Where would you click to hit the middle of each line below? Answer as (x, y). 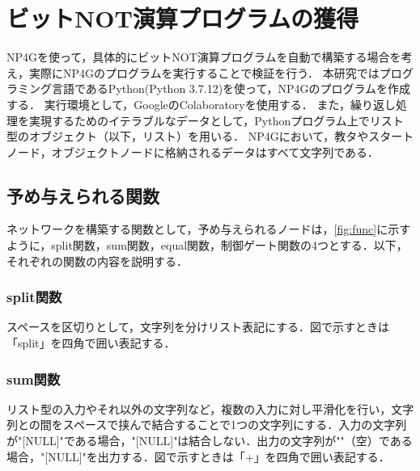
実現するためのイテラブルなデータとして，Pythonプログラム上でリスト (216, 120)
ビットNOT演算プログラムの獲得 (182, 18)
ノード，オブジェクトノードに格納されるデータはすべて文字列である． (193, 151)
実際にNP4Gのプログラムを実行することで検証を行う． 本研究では (204, 72)
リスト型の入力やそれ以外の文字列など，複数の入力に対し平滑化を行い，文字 (210, 408)
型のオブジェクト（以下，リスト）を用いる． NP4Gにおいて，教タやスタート (210, 136)
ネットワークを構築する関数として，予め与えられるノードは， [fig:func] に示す (209, 229)
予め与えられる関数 (83, 195)
